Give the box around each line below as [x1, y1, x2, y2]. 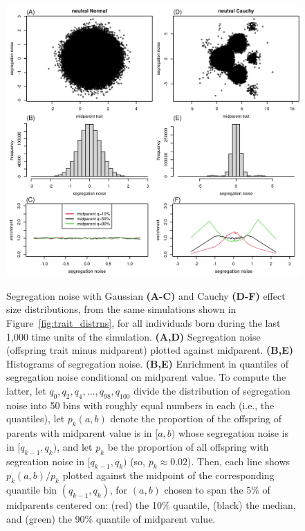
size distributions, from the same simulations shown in [6, 302, 237, 316]
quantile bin [6, 483, 57, 497]
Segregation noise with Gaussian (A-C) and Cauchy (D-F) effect [6, 288, 286, 303]
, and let [57, 439, 93, 453]
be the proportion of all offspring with [107, 439, 269, 453]
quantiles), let [6, 411, 65, 426]
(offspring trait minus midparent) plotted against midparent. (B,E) [6, 343, 294, 357]
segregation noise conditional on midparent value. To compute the [6, 370, 286, 384]
